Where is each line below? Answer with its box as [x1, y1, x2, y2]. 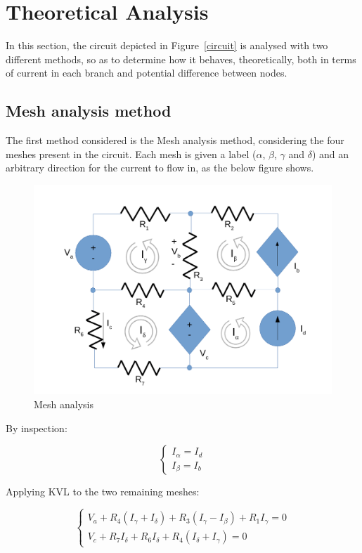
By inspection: [6, 420, 67, 435]
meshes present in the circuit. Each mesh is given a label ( [6, 146, 257, 161]
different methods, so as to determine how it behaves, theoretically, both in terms [6, 51, 356, 66]
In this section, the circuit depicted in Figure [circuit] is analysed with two [6, 38, 328, 53]
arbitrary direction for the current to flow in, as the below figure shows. [6, 160, 314, 175]
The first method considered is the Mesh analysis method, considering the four [6, 133, 344, 148]
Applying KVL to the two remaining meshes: [6, 484, 200, 499]
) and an [311, 146, 349, 161]
